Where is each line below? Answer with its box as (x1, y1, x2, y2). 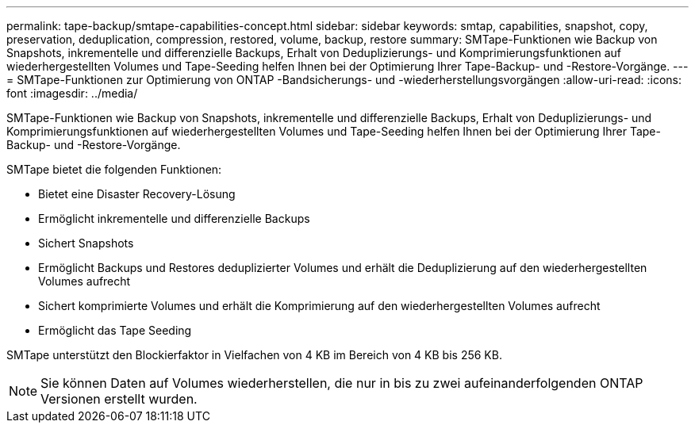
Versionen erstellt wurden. (40, 391, 198, 407)
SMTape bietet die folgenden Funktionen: (6, 163, 222, 176)
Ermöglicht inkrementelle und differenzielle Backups (38, 212, 310, 225)
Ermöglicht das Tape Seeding (38, 324, 192, 337)
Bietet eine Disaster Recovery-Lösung (38, 187, 236, 201)
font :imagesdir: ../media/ (6, 86, 138, 100)
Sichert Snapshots (38, 236, 134, 250)
